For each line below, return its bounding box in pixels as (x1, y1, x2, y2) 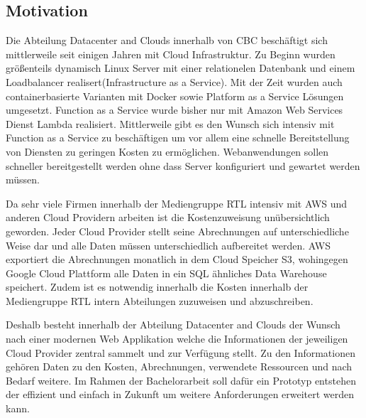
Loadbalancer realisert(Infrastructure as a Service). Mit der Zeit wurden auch (6, 74, 343, 89)
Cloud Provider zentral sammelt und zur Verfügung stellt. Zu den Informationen (6, 345, 355, 360)
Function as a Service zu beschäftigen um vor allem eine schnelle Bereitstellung (6, 130, 350, 145)
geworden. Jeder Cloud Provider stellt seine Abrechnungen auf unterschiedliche (6, 223, 349, 238)
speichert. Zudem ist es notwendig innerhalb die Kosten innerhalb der (6, 279, 309, 294)
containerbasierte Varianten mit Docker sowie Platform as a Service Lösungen (6, 88, 344, 103)
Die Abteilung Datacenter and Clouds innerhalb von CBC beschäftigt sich (6, 33, 328, 48)
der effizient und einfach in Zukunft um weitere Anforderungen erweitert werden (6, 387, 355, 402)
